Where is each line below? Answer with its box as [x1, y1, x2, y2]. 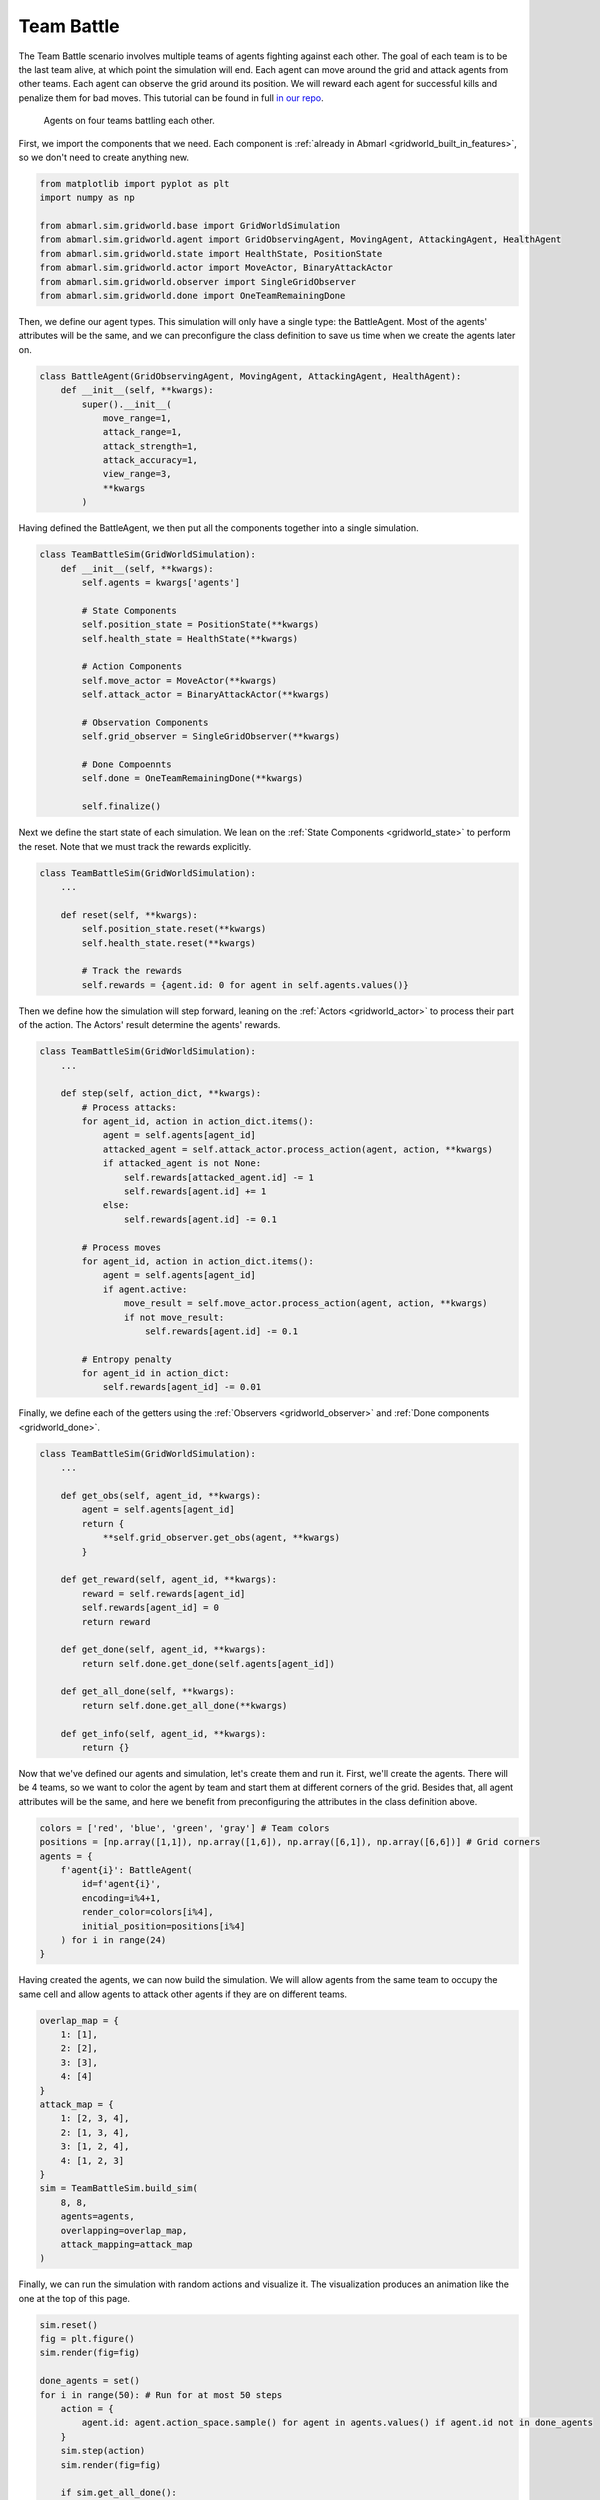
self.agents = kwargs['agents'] [81, 577, 240, 589]
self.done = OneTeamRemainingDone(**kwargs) [81, 773, 304, 784]
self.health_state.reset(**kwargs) [81, 937, 257, 949]
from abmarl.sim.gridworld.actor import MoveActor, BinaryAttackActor [39, 262, 394, 274]
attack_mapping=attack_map [60, 2238, 194, 2250]
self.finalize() [81, 801, 162, 812]
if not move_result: [123, 1311, 225, 1323]
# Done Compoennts [81, 759, 172, 770]
